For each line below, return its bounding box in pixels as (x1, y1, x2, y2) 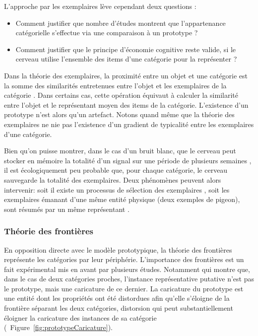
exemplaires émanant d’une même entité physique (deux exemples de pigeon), (4, 194, 240, 204)
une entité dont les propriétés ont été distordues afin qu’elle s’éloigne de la (4, 293, 230, 303)
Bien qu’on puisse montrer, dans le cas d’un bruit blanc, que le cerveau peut (4, 145, 236, 156)
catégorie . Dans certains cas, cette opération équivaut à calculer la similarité (4, 90, 238, 100)
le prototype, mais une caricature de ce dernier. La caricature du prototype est (4, 283, 244, 293)
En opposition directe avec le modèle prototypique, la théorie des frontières (4, 244, 232, 255)
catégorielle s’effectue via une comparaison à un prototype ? (15, 27, 198, 38)
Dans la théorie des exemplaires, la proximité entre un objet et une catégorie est (4, 70, 248, 80)
